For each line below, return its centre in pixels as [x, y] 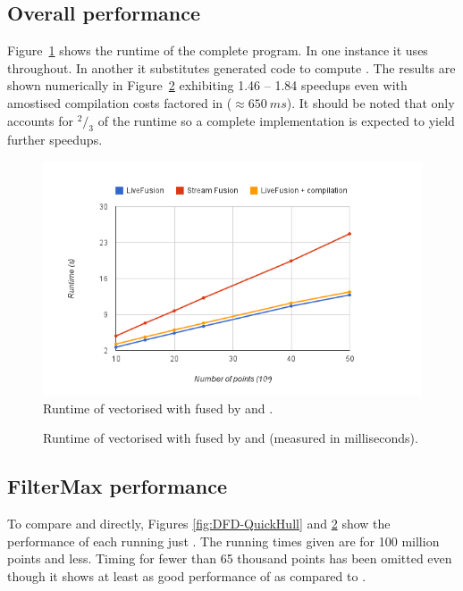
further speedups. [55, 140]
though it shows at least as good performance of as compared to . [187, 575]
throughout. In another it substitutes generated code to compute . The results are [231, 67]
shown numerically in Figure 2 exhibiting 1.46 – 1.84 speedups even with [207, 85]
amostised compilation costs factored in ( [120, 102]
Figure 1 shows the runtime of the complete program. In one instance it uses [218, 50]
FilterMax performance [118, 486]
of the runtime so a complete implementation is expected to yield [276, 120]
